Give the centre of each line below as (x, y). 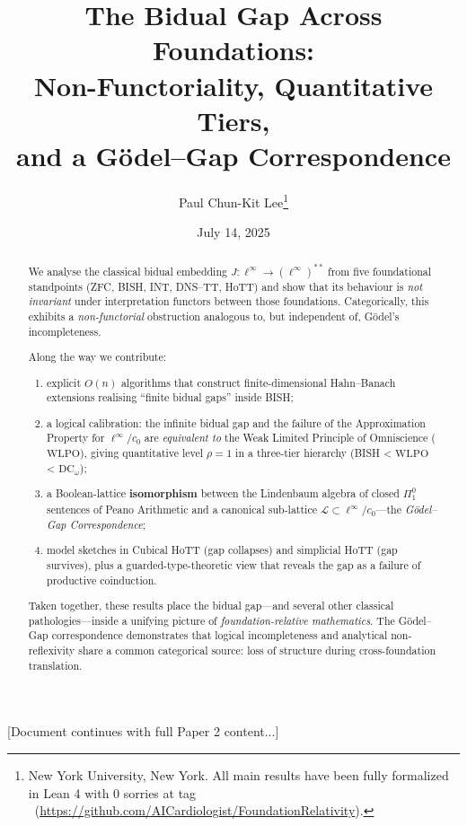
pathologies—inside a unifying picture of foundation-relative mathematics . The (211, 620)
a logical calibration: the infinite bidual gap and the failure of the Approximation (236, 422)
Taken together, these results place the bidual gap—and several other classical (211, 606)
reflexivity (52, 650)
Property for (76, 438)
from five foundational (380, 271)
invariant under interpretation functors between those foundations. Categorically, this (229, 301)
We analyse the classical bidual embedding (128, 271)
